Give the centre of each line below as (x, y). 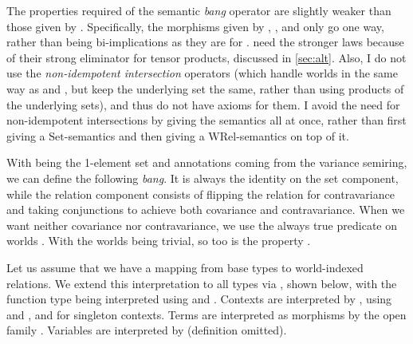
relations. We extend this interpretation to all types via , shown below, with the (202, 283)
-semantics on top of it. (293, 135)
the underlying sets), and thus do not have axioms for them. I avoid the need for (203, 104)
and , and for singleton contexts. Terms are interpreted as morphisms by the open (206, 314)
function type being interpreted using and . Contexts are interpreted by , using (199, 299)
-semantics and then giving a (134, 135)
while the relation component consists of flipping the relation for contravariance (201, 194)
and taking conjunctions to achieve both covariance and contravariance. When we (206, 210)
